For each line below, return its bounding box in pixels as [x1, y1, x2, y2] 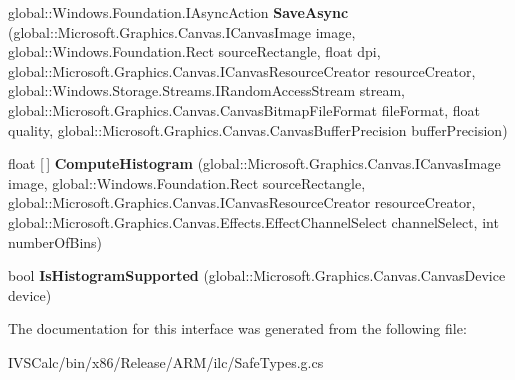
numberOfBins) [8, 231, 103, 252]
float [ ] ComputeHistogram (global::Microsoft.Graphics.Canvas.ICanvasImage [8, 153, 501, 174]
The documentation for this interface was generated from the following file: [8, 318, 467, 339]
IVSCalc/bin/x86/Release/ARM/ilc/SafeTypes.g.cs [8, 351, 324, 372]
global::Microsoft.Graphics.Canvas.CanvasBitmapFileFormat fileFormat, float [8, 99, 480, 120]
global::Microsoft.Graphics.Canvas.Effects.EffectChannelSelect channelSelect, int [8, 211, 499, 232]
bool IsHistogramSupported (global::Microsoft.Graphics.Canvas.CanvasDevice [8, 265, 506, 286]
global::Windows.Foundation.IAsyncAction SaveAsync [8, 2, 349, 22]
